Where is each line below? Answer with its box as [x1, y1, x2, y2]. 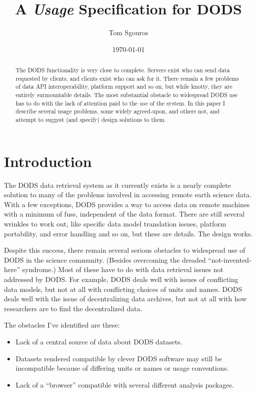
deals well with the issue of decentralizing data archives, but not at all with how [4, 293, 247, 304]
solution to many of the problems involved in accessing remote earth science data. [4, 189, 252, 200]
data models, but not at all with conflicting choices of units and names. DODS [4, 283, 242, 294]
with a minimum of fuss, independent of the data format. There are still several [4, 209, 245, 219]
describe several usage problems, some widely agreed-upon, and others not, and [15, 107, 220, 115]
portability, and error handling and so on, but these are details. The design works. [4, 228, 253, 238]
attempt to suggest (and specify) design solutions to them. [15, 115, 166, 124]
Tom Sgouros [109, 27, 148, 38]
